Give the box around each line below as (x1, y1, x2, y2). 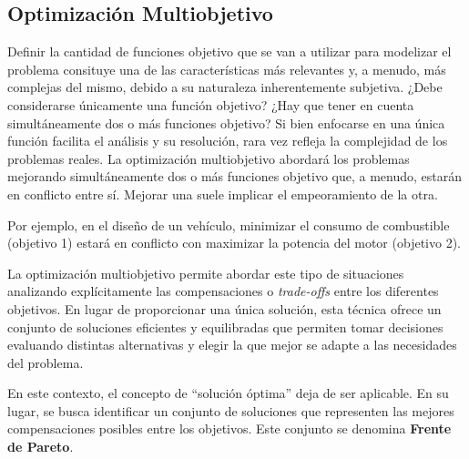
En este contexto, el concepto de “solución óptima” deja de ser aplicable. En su (7, 383, 449, 403)
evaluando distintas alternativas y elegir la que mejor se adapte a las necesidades (7, 335, 457, 354)
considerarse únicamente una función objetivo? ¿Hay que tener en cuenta (7, 95, 414, 114)
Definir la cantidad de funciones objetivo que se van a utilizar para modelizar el (7, 42, 452, 61)
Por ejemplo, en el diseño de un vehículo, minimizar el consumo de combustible (7, 215, 450, 234)
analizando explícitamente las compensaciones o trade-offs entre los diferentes (7, 281, 439, 301)
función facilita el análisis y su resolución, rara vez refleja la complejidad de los (7, 131, 448, 150)
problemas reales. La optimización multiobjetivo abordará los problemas (7, 148, 410, 168)
